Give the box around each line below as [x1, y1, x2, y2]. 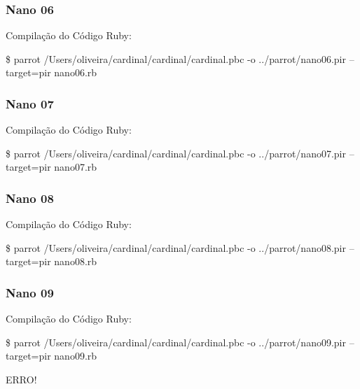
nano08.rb [54, 254, 97, 269]
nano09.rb [54, 348, 97, 363]
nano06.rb [54, 65, 97, 80]
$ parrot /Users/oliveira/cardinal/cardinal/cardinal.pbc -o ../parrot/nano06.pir [6, 51, 346, 66]
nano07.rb [54, 160, 97, 174]
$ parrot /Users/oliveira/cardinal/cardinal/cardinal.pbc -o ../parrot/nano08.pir [6, 240, 346, 255]
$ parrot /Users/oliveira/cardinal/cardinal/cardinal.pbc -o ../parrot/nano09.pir [6, 334, 346, 349]
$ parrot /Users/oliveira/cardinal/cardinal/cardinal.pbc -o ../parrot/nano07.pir [6, 146, 346, 160]
